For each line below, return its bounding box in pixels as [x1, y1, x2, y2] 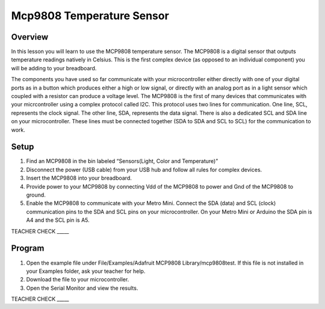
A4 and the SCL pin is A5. [26, 216, 90, 224]
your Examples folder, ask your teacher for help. [26, 268, 146, 275]
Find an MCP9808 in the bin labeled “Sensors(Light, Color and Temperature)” [26, 158, 218, 165]
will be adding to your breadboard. [11, 64, 97, 72]
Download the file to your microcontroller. [26, 276, 129, 283]
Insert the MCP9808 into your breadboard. [26, 174, 132, 182]
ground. [26, 191, 46, 198]
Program [11, 243, 45, 254]
